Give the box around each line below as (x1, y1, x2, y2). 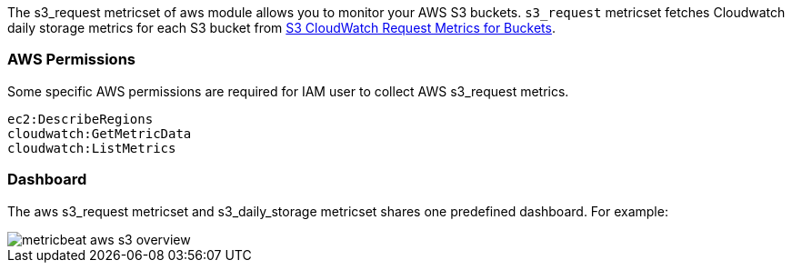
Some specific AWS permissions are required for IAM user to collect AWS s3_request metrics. (7, 83, 569, 99)
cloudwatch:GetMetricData (7, 125, 192, 141)
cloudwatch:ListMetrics (7, 140, 176, 155)
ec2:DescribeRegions (7, 111, 154, 126)
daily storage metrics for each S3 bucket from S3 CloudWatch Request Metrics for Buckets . (7, 20, 556, 35)
